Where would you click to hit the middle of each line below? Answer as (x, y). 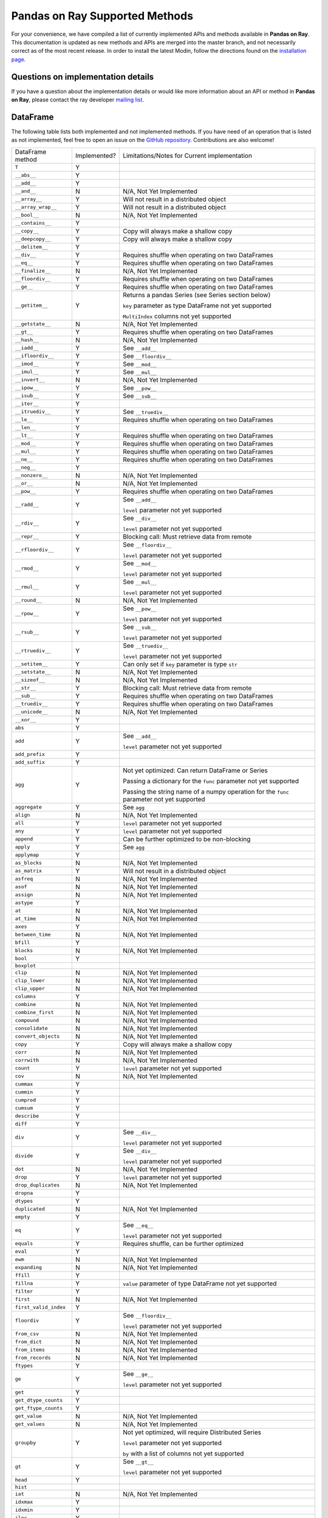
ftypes (24, 1366)
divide (24, 1156)
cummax (24, 1084)
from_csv (27, 1334)
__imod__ (27, 364)
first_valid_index (40, 1308)
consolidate (31, 1028)
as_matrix (29, 871)
